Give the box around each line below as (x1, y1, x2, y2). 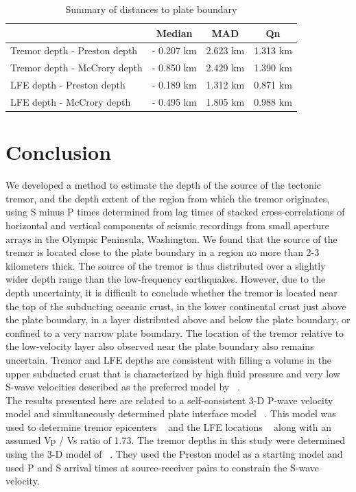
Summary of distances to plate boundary (65, 2, 237, 16)
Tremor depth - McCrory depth (10, 60, 143, 75)
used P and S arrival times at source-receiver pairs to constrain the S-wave (5, 460, 319, 474)
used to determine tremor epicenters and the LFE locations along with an (5, 419, 332, 434)
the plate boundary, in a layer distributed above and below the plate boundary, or (5, 312, 351, 327)
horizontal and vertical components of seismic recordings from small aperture (5, 218, 329, 232)
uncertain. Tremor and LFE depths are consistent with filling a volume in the (5, 352, 332, 366)
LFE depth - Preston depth (10, 78, 126, 92)
